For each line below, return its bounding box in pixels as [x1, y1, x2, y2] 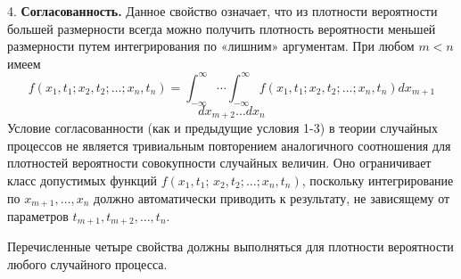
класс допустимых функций [7, 170, 157, 189]
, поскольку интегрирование [301, 170, 454, 189]
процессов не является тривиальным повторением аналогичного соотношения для [7, 135, 451, 154]
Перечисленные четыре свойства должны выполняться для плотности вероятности [7, 237, 454, 256]
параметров [7, 206, 69, 225]
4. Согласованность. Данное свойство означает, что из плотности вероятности [7, 2, 438, 20]
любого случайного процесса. [7, 255, 168, 273]
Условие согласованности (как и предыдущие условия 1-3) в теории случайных [7, 119, 438, 137]
